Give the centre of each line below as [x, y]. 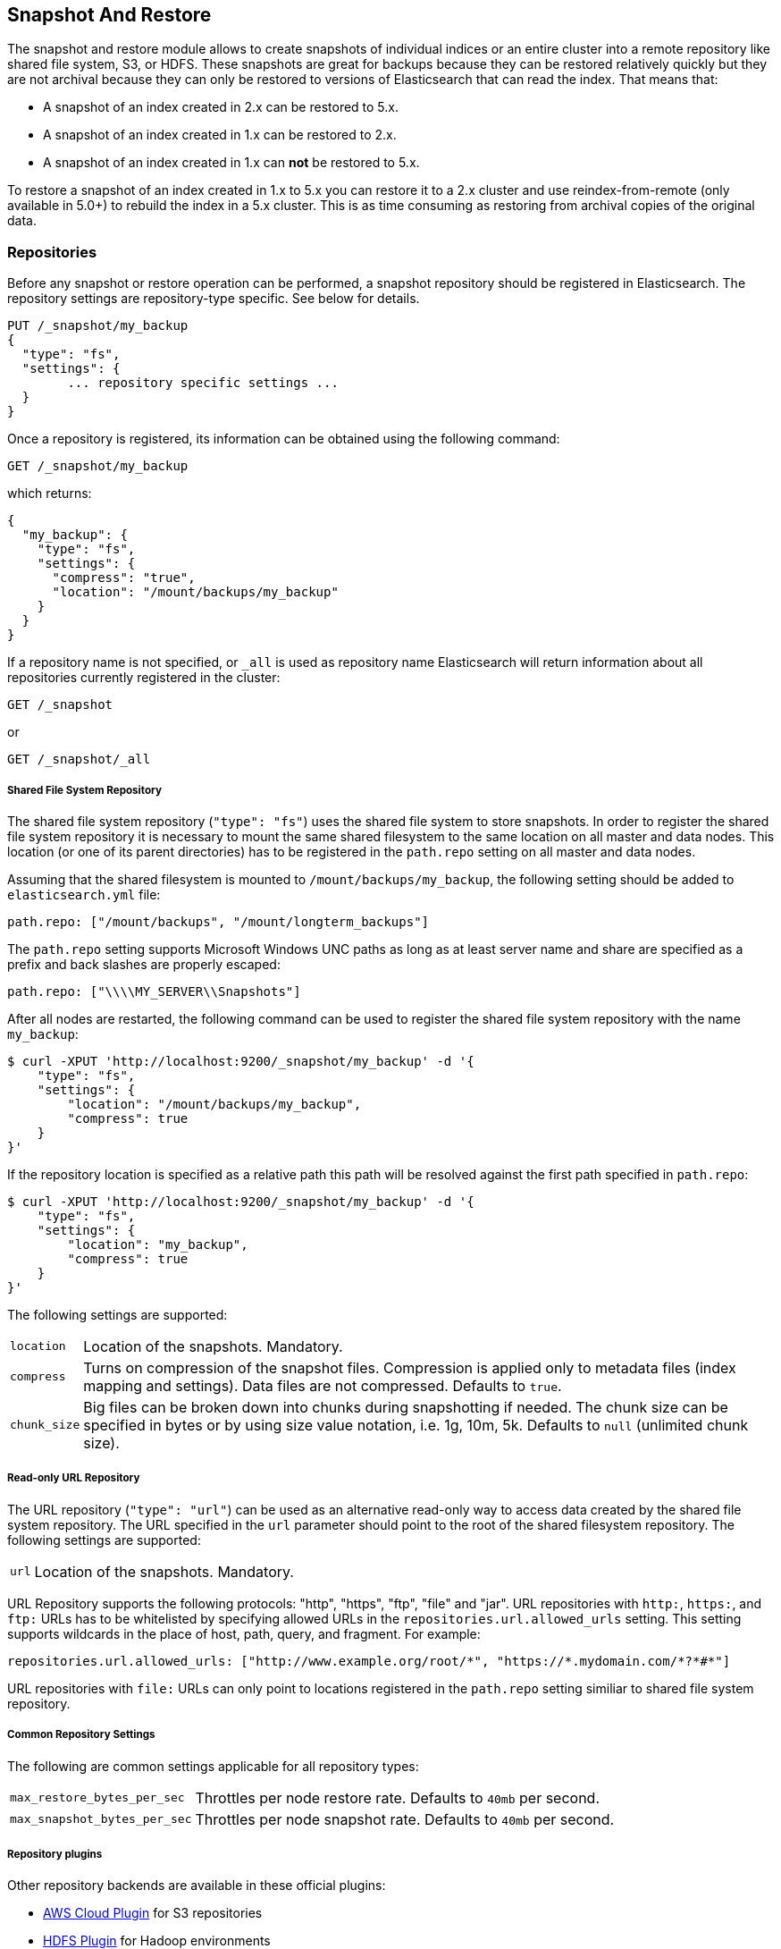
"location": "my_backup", [158, 1244]
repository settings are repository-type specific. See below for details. [214, 299]
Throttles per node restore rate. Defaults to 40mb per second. [398, 1797]
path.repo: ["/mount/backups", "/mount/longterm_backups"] [218, 921]
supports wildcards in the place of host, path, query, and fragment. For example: [244, 1633]
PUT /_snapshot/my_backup [98, 326]
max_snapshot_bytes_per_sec [101, 1819]
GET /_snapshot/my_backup [98, 466]
